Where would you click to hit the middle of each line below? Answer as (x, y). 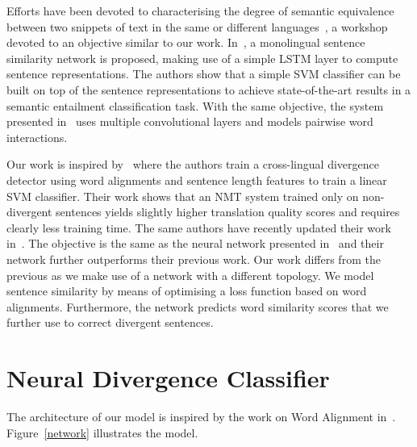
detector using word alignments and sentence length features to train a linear (197, 180)
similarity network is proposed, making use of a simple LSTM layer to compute (202, 58)
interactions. (37, 137)
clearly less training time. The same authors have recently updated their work (199, 227)
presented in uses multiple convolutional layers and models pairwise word (190, 121)
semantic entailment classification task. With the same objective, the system (195, 105)
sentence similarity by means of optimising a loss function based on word (187, 291)
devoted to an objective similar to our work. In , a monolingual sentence (186, 42)
